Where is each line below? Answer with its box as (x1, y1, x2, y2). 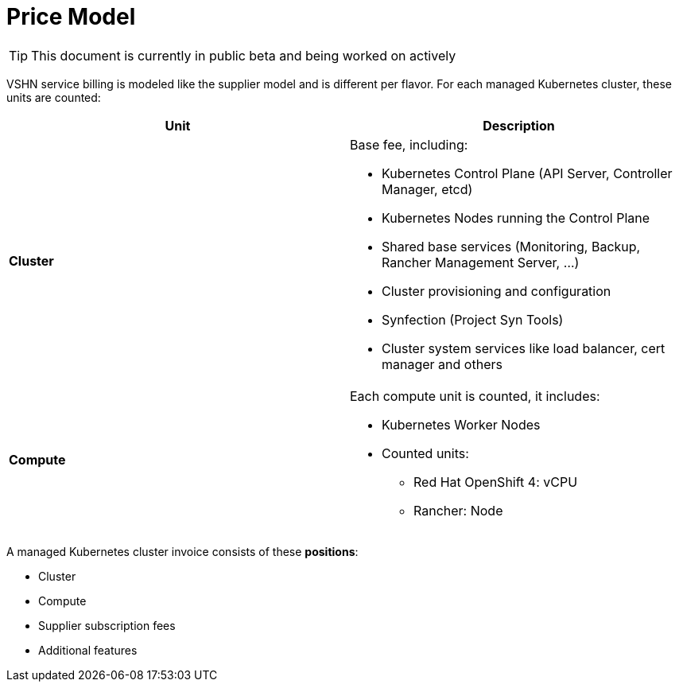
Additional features (38, 643, 138, 657)
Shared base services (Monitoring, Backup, (382, 238, 641, 255)
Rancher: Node (413, 502, 503, 519)
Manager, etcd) (382, 181, 473, 197)
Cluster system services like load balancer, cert (382, 340, 665, 356)
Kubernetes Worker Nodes (382, 416, 541, 433)
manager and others (382, 356, 502, 372)
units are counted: (6, 90, 101, 104)
